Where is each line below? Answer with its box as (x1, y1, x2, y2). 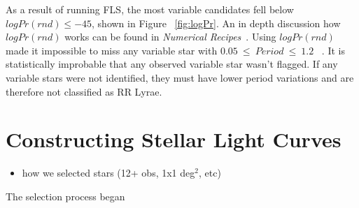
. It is (321, 43, 345, 57)
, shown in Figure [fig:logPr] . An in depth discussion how (92, 15, 341, 30)
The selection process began (6, 188, 125, 203)
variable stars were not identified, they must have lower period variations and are (6, 70, 354, 84)
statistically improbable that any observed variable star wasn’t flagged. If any (6, 57, 338, 71)
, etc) (198, 165, 221, 180)
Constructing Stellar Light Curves (6, 125, 342, 154)
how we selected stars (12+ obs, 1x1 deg (22, 165, 195, 180)
